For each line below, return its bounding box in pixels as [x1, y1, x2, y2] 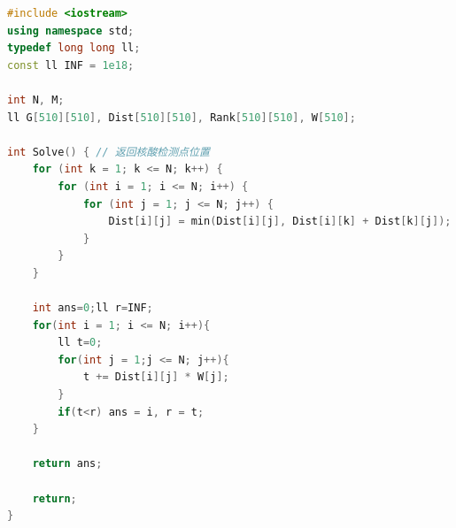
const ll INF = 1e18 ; [7, 58, 135, 72]
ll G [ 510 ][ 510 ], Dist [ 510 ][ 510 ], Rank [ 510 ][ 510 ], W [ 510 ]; [7, 111, 356, 124]
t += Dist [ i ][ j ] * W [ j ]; [82, 371, 229, 384]
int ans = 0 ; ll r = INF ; [32, 302, 153, 315]
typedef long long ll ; [7, 42, 141, 55]
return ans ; [32, 457, 103, 471]
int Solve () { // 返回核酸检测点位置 [7, 145, 210, 158]
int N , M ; [7, 93, 65, 106]
